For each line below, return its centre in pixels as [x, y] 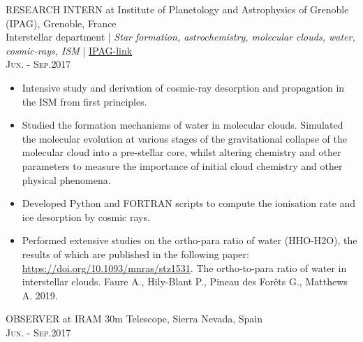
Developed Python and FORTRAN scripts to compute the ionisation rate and [189, 203]
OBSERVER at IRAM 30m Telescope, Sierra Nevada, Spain [134, 319]
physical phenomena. [66, 179]
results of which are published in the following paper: [135, 254]
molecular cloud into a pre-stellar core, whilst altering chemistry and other [181, 152]
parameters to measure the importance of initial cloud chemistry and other [182, 165]
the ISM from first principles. [84, 101]
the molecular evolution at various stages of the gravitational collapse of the [184, 138]
